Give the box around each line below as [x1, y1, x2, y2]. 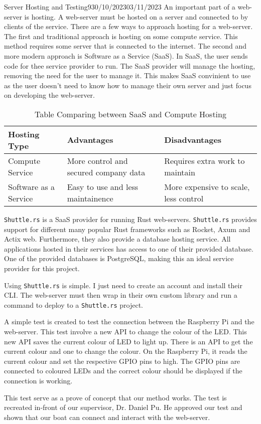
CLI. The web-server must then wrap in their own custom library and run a [4, 290, 237, 300]
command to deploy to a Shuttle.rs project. [4, 299, 143, 310]
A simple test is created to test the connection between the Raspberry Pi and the [4, 316, 254, 327]
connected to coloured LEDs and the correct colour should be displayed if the [4, 365, 242, 376]
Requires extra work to [164, 154, 245, 166]
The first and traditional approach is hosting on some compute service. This [4, 31, 238, 41]
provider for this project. [4, 263, 80, 273]
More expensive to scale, [164, 180, 250, 192]
